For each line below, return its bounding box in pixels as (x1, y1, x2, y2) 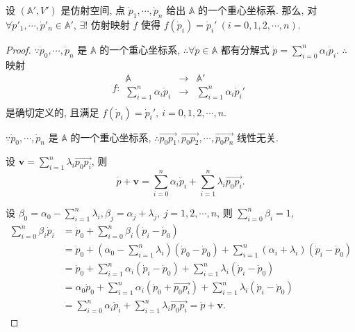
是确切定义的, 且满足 (6, 104, 99, 119)
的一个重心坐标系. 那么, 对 (198, 3, 317, 17)
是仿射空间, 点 (60, 3, 126, 17)
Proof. (6, 42, 31, 56)
